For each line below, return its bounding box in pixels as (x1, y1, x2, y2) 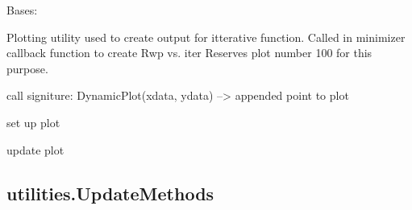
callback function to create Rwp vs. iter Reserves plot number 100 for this (6, 44, 372, 61)
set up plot (6, 113, 60, 130)
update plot (6, 141, 65, 158)
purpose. (6, 60, 48, 76)
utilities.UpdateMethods (6, 180, 214, 205)
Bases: (6, 2, 38, 18)
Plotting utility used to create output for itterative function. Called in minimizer (6, 28, 406, 45)
